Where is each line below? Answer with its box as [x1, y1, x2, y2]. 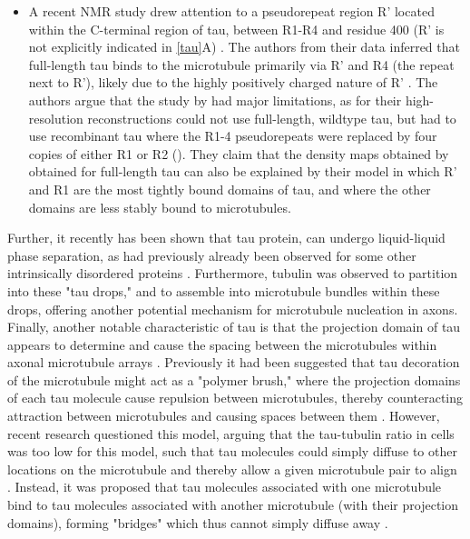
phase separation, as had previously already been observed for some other [7, 245, 416, 265]
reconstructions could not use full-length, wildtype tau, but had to [87, 108, 456, 127]
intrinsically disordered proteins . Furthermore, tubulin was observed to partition [7, 264, 458, 283]
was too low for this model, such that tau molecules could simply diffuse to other [7, 442, 457, 461]
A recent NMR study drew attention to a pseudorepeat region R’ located [28, 2, 435, 20]
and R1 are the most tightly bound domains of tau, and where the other [28, 179, 431, 198]
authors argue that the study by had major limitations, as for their [28, 90, 402, 109]
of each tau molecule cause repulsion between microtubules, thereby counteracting [7, 388, 464, 407]
